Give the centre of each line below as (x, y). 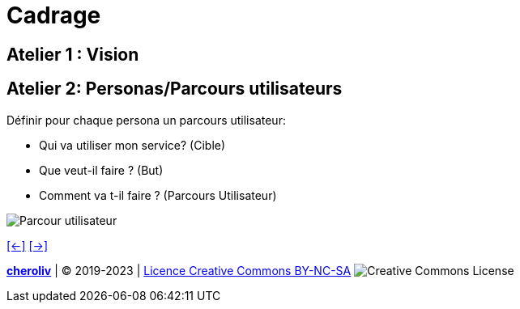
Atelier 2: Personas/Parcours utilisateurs (175, 89)
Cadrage (54, 15)
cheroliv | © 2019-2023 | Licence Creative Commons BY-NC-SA (179, 270)
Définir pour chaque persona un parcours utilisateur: (146, 120)
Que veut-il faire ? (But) (101, 170)
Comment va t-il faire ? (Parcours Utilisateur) (158, 195)
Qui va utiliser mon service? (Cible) (132, 145)
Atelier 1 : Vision (73, 54)
